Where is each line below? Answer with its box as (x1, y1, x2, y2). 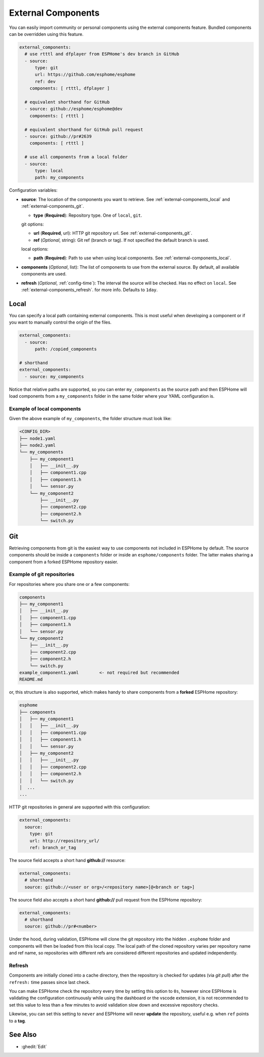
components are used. (21, 271, 67, 277)
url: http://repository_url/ (29, 838, 100, 843)
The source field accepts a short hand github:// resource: (9, 857, 126, 863)
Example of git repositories (9, 571, 75, 578)
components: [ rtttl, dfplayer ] (29, 86, 110, 91)
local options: (21, 246, 49, 252)
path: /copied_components (35, 346, 97, 352)
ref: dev (35, 78, 56, 84)
